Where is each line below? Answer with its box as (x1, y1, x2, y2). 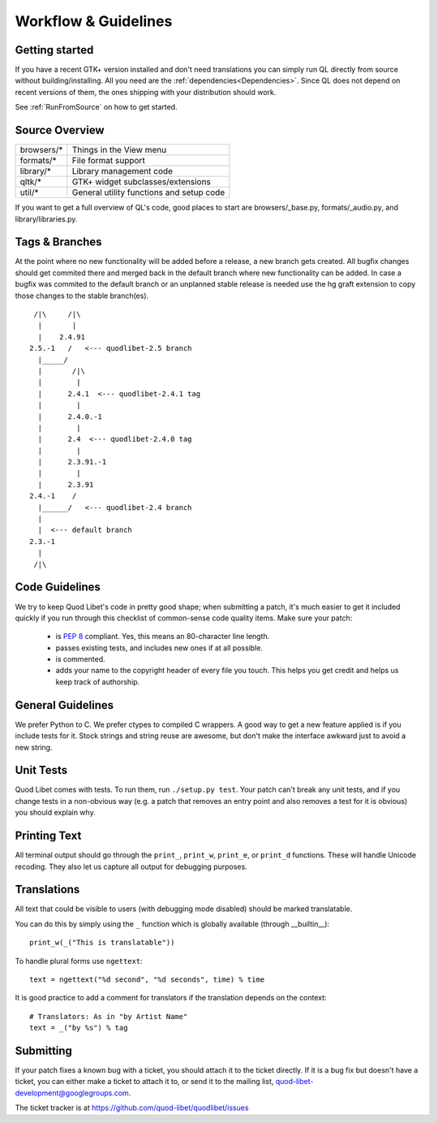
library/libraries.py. (15, 214, 78, 223)
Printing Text (15, 829, 82, 843)
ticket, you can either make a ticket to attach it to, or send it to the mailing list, (15, 1077, 274, 1086)
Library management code (71, 166, 174, 177)
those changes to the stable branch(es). (15, 291, 149, 300)
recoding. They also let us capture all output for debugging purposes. (15, 862, 247, 871)
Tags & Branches (15, 235, 102, 249)
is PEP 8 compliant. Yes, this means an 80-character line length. (55, 632, 270, 641)
